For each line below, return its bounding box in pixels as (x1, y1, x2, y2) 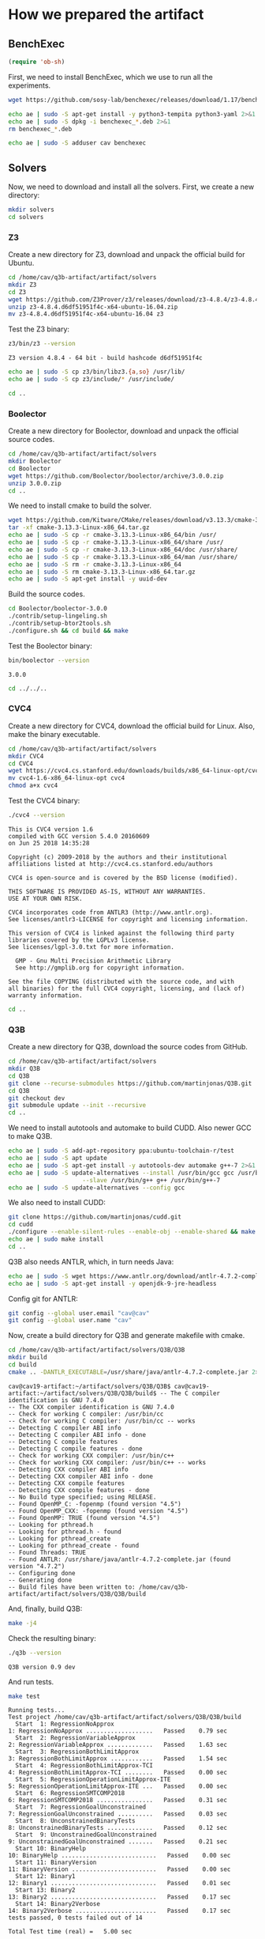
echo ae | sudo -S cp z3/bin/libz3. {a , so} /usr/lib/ (8, 368, 185, 376)
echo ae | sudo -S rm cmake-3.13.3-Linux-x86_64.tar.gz (8, 568, 196, 576)
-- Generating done (8, 1576, 73, 1584)
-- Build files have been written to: (8, 1583, 136, 1591)
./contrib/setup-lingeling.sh (8, 612, 108, 620)
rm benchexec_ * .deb (8, 125, 73, 133)
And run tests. (8, 1676, 54, 1686)
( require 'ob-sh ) (8, 58, 65, 66)
